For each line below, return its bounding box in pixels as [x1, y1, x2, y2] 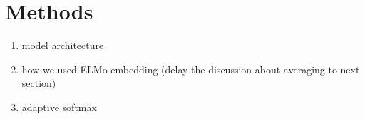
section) [21, 76, 56, 90]
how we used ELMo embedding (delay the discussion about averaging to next [21, 61, 360, 76]
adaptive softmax [21, 99, 97, 114]
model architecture [21, 38, 104, 53]
